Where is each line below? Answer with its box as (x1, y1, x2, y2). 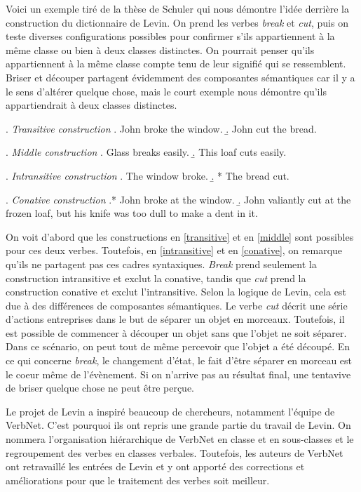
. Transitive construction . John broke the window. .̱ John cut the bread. (6, 121, 317, 135)
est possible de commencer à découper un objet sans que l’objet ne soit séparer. (6, 325, 347, 340)
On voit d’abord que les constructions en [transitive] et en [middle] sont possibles (6, 229, 354, 244)
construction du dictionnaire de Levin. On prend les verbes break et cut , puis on (6, 15, 348, 29)
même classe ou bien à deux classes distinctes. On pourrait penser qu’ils (6, 42, 315, 57)
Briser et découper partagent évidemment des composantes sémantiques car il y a (6, 69, 355, 84)
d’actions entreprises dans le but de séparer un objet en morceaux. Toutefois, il (6, 312, 345, 326)
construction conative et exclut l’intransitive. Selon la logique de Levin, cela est (6, 284, 346, 299)
